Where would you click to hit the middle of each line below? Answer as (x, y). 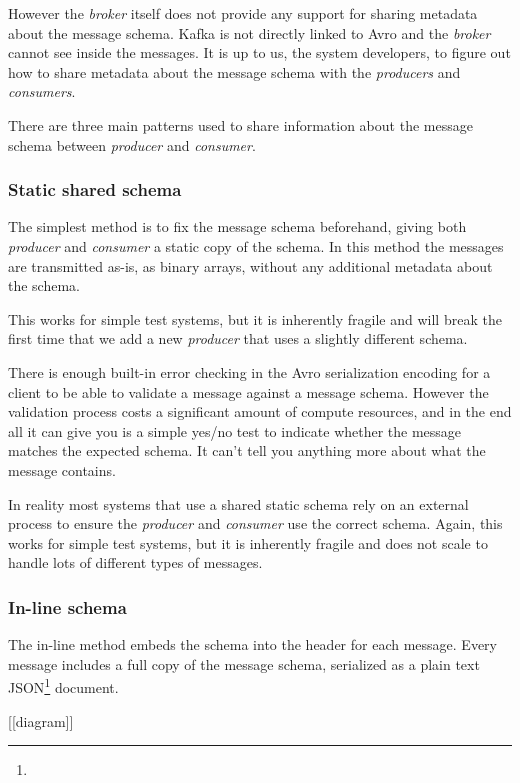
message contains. (62, 469)
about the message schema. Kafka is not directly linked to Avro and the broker (249, 32)
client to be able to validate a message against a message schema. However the (248, 391)
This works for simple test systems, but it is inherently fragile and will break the (255, 318)
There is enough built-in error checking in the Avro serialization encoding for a (249, 371)
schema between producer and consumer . (132, 144)
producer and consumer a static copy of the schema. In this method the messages (256, 245)
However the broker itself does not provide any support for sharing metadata (243, 13)
